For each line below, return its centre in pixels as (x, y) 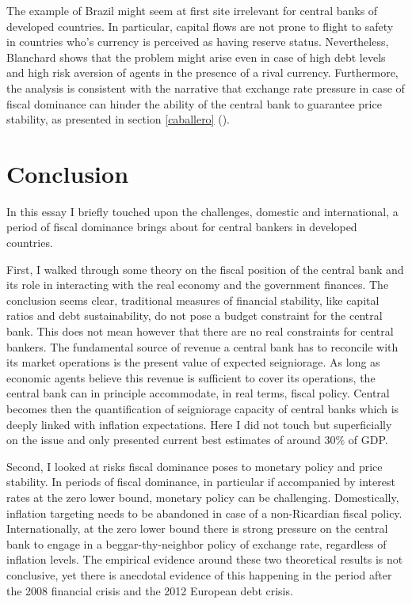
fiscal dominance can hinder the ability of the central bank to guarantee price (194, 103)
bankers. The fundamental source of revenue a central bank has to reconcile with (202, 346)
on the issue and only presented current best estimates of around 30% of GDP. (197, 440)
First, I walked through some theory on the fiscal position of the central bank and (205, 269)
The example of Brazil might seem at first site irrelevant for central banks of (192, 10)
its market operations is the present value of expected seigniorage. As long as (193, 362)
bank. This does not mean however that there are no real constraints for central (200, 331)
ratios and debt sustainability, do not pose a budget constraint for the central (195, 315)
